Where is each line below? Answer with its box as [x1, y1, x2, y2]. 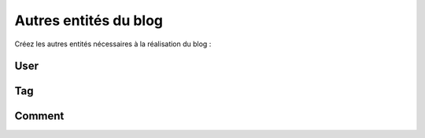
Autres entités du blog [14, 12, 164, 29]
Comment [14, 110, 65, 123]
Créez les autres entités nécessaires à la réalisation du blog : [14, 39, 212, 49]
